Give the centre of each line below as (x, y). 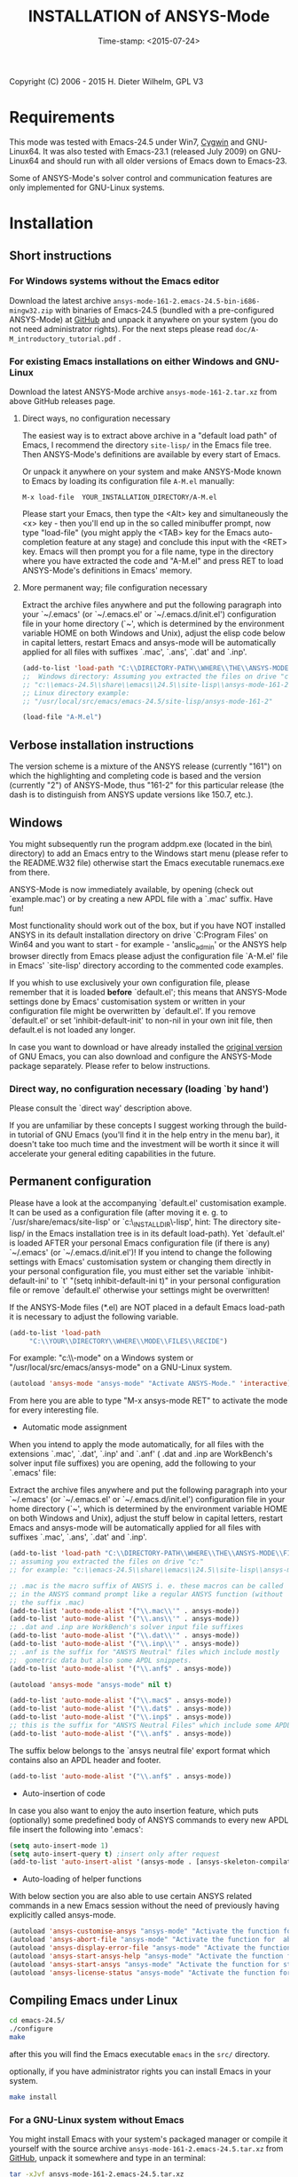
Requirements (62, 118)
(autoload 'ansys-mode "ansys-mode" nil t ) (91, 1684)
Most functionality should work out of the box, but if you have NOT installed (148, 925)
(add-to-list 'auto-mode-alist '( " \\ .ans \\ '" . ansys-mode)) (125, 1619)
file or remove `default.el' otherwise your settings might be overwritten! (139, 1290)
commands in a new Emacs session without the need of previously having (144, 1905)
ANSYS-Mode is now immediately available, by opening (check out (132, 889)
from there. (30, 872)
